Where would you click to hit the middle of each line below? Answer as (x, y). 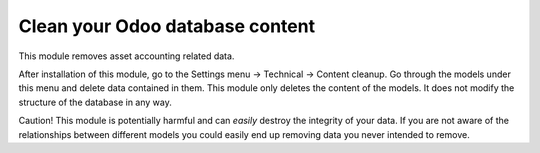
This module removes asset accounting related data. (126, 56)
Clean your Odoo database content (166, 26)
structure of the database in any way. (95, 102)
